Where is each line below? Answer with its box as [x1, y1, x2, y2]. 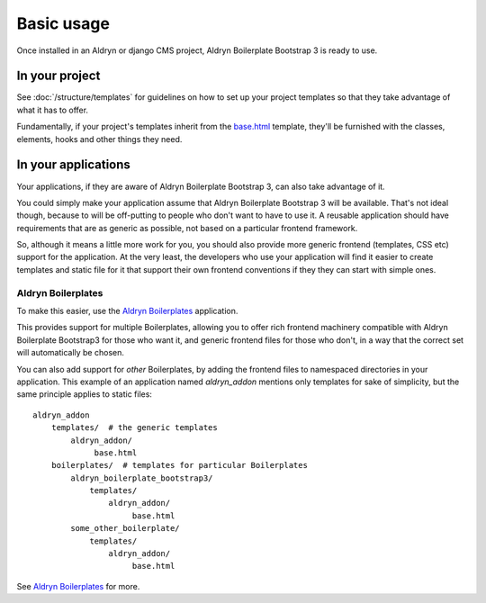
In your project [16, 68, 101, 84]
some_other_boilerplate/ [70, 523, 180, 534]
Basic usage [16, 13, 110, 33]
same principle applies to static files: [16, 389, 153, 400]
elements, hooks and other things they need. [16, 133, 183, 144]
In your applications [16, 157, 130, 173]
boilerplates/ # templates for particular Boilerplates [50, 460, 308, 471]
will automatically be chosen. [16, 347, 125, 358]
